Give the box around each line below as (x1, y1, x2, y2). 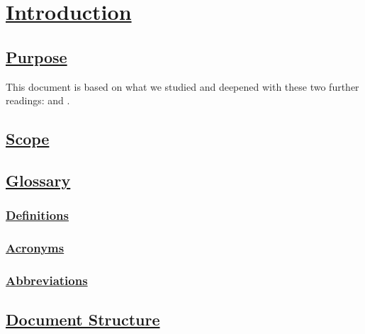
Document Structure (6, 308, 160, 330)
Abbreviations (6, 271, 88, 289)
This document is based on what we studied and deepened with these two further (6, 79, 359, 94)
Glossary (6, 169, 71, 191)
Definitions (6, 206, 69, 224)
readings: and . (6, 93, 70, 108)
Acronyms (6, 239, 64, 257)
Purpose (6, 45, 67, 67)
